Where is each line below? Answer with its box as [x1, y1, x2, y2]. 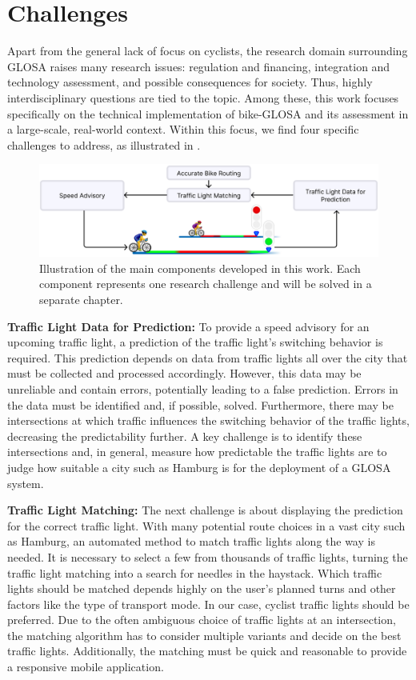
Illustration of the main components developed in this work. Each [39, 259, 361, 276]
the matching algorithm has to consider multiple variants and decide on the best [7, 626, 402, 643]
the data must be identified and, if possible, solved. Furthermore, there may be [7, 396, 394, 413]
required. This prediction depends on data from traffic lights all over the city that [7, 349, 408, 366]
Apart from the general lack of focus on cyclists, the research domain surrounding [7, 42, 408, 59]
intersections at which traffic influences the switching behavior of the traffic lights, [7, 412, 410, 429]
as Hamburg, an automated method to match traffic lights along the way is [7, 533, 375, 550]
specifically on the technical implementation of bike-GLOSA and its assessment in [7, 105, 409, 122]
